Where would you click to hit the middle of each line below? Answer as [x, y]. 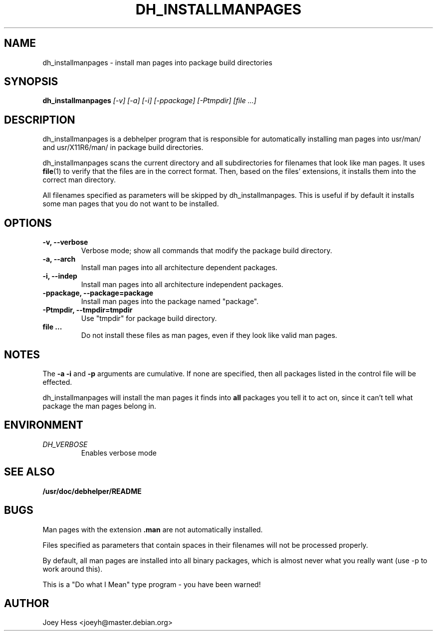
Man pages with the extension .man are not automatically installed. [153, 529]
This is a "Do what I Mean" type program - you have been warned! [152, 584]
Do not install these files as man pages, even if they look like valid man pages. [209, 335]
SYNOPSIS [31, 82]
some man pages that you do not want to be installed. [131, 204]
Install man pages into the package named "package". [170, 302]
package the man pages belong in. [100, 406]
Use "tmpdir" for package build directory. [149, 318]
